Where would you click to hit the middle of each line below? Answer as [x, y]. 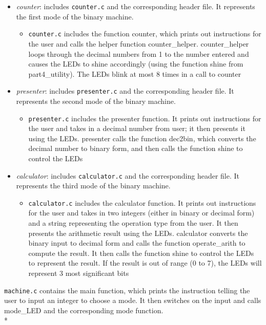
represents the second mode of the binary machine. [96, 101]
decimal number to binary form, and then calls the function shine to [136, 148]
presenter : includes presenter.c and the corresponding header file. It [125, 91]
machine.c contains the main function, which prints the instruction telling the [127, 290]
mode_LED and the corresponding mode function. [84, 310]
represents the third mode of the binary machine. [93, 186]
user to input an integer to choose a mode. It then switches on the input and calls [133, 300]
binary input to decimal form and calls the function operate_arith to [137, 243]
